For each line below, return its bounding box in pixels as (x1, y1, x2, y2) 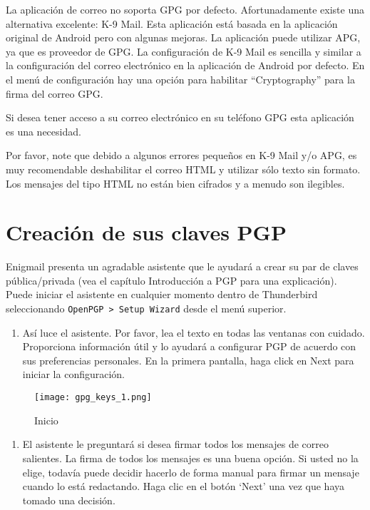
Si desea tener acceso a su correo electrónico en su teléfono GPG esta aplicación (6, 110, 354, 125)
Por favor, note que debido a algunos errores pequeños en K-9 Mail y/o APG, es (6, 148, 357, 163)
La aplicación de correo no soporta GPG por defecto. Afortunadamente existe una (6, 2, 365, 16)
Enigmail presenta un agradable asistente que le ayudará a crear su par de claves (6, 259, 359, 274)
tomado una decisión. (22, 492, 115, 507)
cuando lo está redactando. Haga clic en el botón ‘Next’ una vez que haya (22, 479, 345, 494)
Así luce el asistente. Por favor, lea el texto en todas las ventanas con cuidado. (22, 325, 365, 340)
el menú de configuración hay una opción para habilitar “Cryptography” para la (6, 71, 355, 86)
